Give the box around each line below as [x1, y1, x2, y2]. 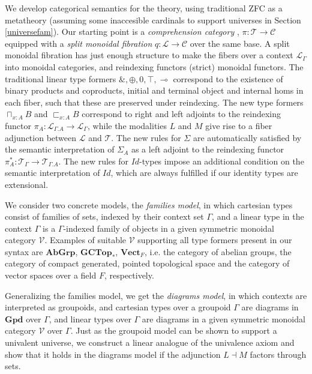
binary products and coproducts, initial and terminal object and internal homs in [5, 84, 304, 97]
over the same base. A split [190, 37, 290, 49]
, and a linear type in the [212, 210, 304, 223]
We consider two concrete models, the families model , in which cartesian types [5, 198, 293, 211]
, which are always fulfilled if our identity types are [110, 166, 298, 179]
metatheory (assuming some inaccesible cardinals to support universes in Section [5, 13, 301, 26]
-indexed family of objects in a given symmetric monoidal [63, 222, 274, 234]
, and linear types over [49, 312, 131, 325]
